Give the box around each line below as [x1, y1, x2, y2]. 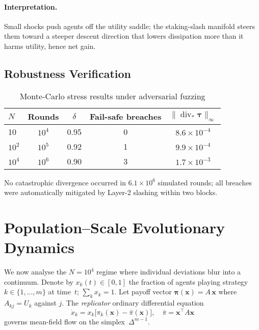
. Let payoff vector [114, 286, 172, 297]
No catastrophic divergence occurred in [4, 177, 126, 187]
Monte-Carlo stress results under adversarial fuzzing [19, 90, 205, 102]
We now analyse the [4, 266, 67, 277]
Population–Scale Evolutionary [4, 217, 225, 238]
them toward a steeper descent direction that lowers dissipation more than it [4, 31, 244, 41]
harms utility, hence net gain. [4, 40, 96, 51]
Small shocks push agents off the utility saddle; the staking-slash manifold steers [4, 20, 255, 31]
